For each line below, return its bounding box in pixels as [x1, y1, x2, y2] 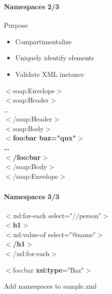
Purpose [4, 20, 28, 30]
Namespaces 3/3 [4, 191, 59, 202]
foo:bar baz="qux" [13, 133, 76, 143]
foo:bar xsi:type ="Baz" [13, 264, 84, 275]
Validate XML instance [15, 69, 84, 79]
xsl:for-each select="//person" [13, 210, 101, 220]
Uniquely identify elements [15, 52, 94, 63]
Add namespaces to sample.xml [4, 281, 97, 291]
